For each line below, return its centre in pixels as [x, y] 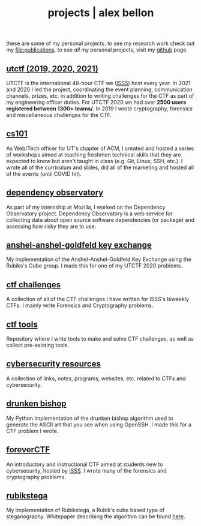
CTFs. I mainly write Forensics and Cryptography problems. [80, 305]
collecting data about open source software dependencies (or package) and [100, 220]
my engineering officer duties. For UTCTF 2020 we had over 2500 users [96, 102]
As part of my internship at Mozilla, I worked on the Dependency [86, 207]
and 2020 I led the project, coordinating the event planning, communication [100, 89]
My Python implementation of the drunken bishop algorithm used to [90, 418]
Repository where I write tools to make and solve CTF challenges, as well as [100, 339]
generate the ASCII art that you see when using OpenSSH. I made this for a [99, 424]
